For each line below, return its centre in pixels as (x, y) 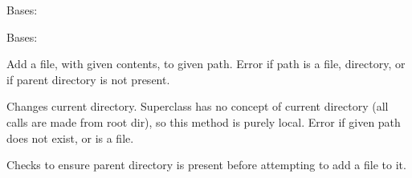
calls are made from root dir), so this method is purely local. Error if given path (204, 121)
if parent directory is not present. (88, 79)
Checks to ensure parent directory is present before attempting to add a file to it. (206, 165)
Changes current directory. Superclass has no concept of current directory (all (198, 106)
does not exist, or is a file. (70, 138)
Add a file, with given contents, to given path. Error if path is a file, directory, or (206, 64)
